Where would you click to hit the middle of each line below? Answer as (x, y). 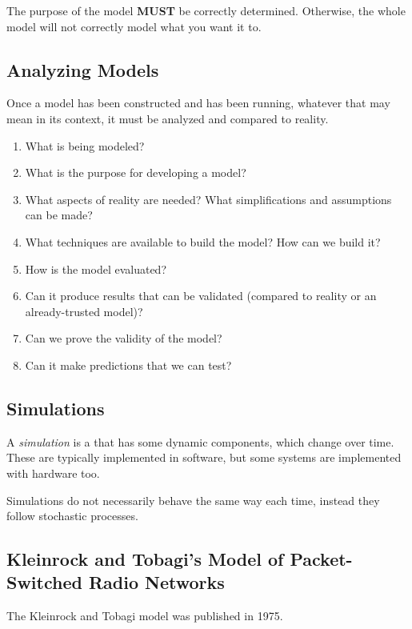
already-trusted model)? (84, 311)
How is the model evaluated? (96, 268)
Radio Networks (156, 582)
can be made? (59, 215)
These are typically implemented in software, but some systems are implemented (204, 457)
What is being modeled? (85, 145)
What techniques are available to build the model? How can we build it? (203, 241)
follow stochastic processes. (72, 516)
